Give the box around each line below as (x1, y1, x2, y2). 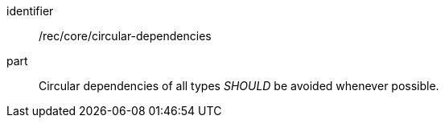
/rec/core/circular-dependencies (39, 29, 212, 43)
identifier (6, 4, 54, 18)
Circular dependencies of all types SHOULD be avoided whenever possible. (39, 79, 439, 93)
